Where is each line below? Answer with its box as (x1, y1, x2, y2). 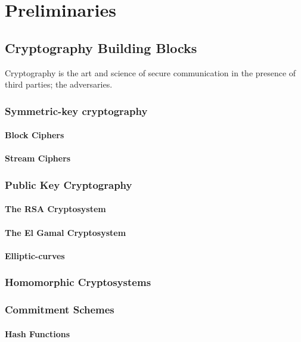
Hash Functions (5, 327, 70, 340)
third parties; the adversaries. (5, 78, 113, 91)
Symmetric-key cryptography (5, 103, 148, 118)
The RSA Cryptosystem (5, 203, 106, 215)
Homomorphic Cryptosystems (5, 275, 151, 290)
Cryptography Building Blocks (5, 38, 197, 57)
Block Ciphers (5, 129, 64, 141)
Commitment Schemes (5, 302, 114, 317)
